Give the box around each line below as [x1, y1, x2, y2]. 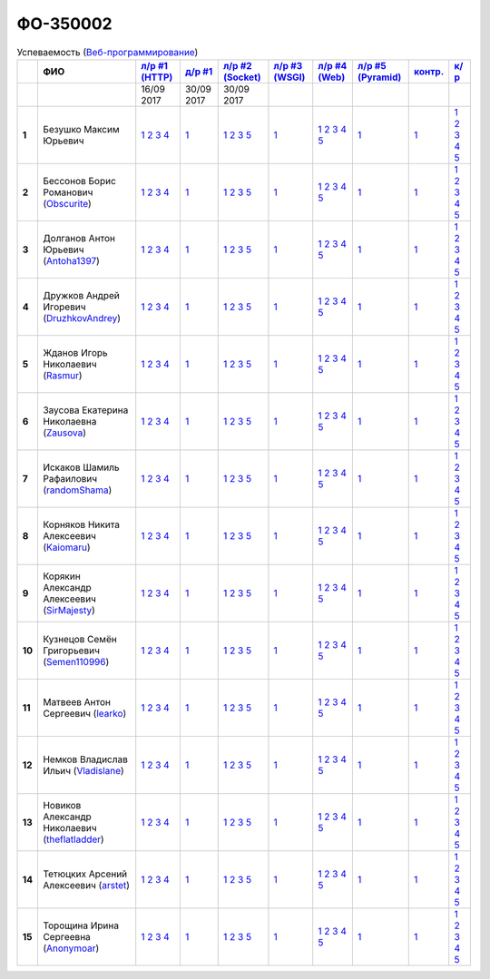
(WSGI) [273, 71, 306, 83]
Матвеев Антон [42, 695, 111, 708]
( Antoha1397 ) [42, 254, 100, 267]
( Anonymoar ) [42, 942, 100, 955]
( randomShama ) [42, 484, 113, 496]
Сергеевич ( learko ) [42, 707, 127, 720]
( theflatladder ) [42, 833, 104, 846]
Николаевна [42, 415, 97, 427]
